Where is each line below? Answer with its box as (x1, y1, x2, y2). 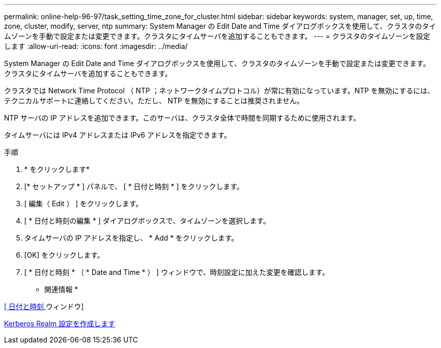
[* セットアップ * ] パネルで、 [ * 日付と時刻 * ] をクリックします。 (24, 182, 244, 191)
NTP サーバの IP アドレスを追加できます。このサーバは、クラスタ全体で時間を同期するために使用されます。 (4, 113, 360, 122)
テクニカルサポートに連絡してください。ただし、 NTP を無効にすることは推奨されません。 (4, 96, 304, 105)
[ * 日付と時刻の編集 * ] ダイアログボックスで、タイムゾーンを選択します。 (24, 216, 270, 225)
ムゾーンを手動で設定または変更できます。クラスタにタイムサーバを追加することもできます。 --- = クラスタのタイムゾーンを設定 (4, 32, 430, 40)
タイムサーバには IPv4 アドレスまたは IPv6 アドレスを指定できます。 (4, 131, 231, 139)
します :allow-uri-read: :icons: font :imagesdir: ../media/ (4, 42, 188, 50)
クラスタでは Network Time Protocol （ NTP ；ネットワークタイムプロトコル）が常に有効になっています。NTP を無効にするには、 (4, 86, 434, 95)
